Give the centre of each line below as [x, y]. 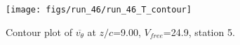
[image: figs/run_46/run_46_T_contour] [99, 10]
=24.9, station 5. [199, 31]
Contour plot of [39, 31]
